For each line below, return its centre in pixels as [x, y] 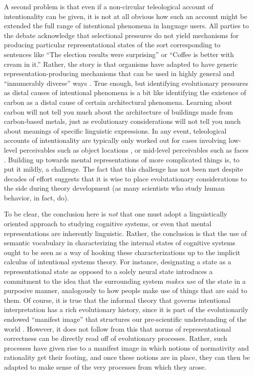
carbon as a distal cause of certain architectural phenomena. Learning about [118, 102]
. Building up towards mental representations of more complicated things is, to [122, 159]
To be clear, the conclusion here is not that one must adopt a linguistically [116, 214]
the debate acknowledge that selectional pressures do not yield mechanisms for [121, 35]
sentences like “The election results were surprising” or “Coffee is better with [119, 54]
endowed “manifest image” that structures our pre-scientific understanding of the [125, 319]
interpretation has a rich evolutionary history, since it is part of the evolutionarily [126, 309]
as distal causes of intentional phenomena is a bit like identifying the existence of [125, 92]
